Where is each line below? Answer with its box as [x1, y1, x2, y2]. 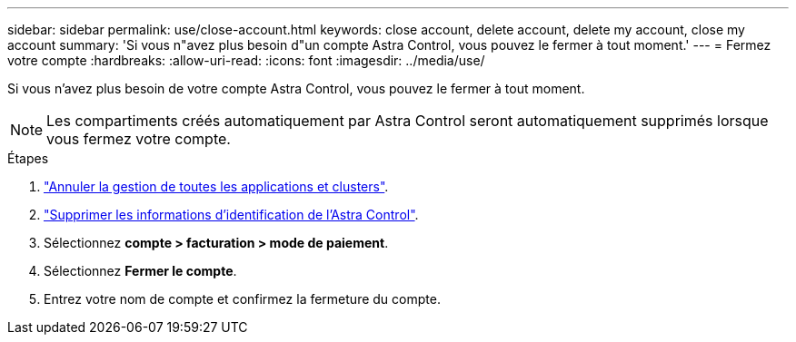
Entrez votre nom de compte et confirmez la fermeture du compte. [44, 291, 441, 307]
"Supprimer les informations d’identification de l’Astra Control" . [44, 207, 419, 222]
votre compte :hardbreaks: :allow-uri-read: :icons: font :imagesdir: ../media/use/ [7, 53, 485, 68]
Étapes [7, 151, 49, 166]
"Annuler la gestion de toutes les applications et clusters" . [44, 179, 389, 194]
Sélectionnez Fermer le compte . [44, 263, 237, 278]
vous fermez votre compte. [46, 130, 231, 148]
